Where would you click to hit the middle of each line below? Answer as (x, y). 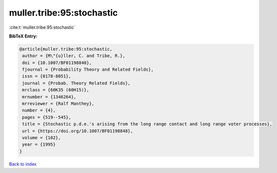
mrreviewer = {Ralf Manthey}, (58, 104)
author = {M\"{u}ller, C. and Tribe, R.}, (74, 56)
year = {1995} (39, 144)
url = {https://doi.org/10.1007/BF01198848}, (78, 131)
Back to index (23, 164)
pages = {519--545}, (47, 117)
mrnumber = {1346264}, (49, 97)
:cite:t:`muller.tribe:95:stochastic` (42, 27)
